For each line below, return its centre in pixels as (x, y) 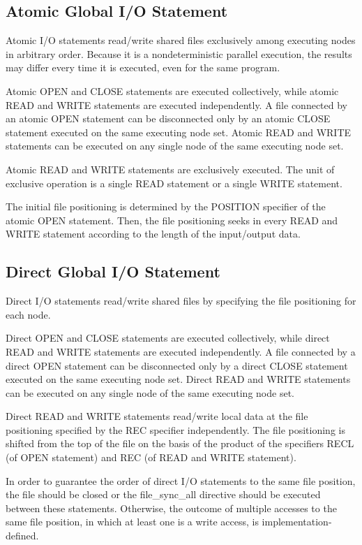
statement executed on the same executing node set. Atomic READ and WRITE (179, 132)
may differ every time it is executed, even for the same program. (143, 67)
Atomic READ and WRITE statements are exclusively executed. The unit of (170, 169)
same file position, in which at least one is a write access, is (132, 522)
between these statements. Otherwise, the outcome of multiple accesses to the (171, 508)
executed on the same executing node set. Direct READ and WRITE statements (178, 379)
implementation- (297, 522)
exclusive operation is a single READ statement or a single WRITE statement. (174, 183)
